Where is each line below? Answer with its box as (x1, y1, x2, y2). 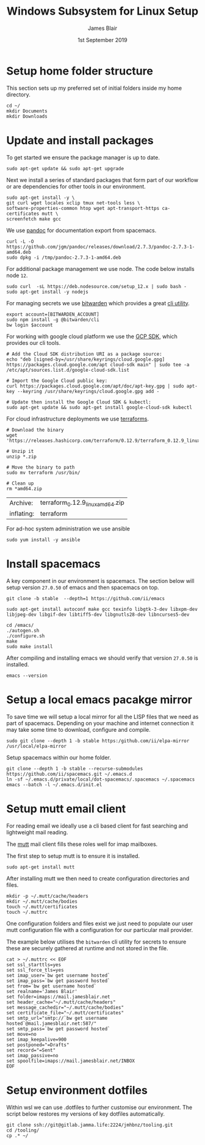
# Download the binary (6, 427, 64, 433)
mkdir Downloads (6, 113, 48, 120)
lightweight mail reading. (6, 828, 68, 836)
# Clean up (6, 480, 34, 486)
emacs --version (6, 673, 48, 679)
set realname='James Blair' (6, 988, 78, 994)
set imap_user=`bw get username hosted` (6, 972, 111, 978)
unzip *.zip (6, 453, 37, 460)
